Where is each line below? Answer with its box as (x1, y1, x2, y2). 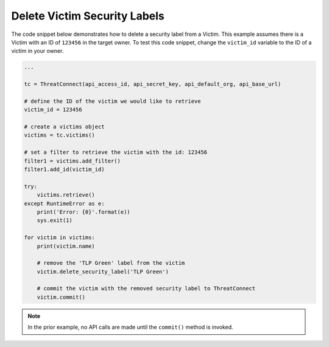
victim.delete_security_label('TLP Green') (37, 268, 169, 275)
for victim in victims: (24, 234, 96, 241)
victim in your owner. (11, 47, 64, 55)
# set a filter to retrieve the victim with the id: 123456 (24, 149, 208, 156)
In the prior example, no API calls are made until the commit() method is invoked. (27, 323, 234, 331)
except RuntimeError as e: (24, 200, 105, 207)
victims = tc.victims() (24, 131, 96, 139)
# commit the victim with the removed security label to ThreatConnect (37, 285, 256, 292)
